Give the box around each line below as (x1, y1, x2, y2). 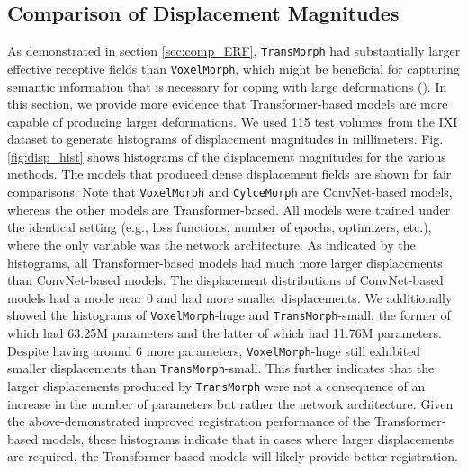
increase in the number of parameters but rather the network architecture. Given (7, 394, 454, 413)
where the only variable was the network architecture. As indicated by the (7, 235, 416, 253)
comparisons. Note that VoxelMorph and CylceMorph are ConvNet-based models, (7, 182, 453, 201)
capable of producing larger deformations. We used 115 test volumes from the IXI (7, 111, 458, 130)
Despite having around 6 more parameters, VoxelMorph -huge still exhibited (7, 341, 421, 360)
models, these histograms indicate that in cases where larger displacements (41, 429, 454, 448)
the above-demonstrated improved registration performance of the (7, 412, 371, 431)
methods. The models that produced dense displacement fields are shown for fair (7, 164, 452, 183)
